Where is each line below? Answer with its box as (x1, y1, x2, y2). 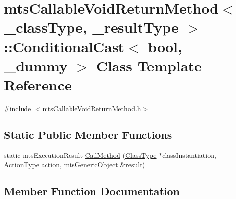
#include (4, 103, 31, 113)
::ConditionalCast (4, 36, 125, 56)
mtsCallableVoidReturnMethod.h (42, 103, 141, 113)
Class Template (96, 55, 202, 75)
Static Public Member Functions (4, 127, 172, 142)
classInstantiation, (162, 150, 216, 160)
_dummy (4, 55, 68, 75)
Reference (4, 74, 72, 94)
